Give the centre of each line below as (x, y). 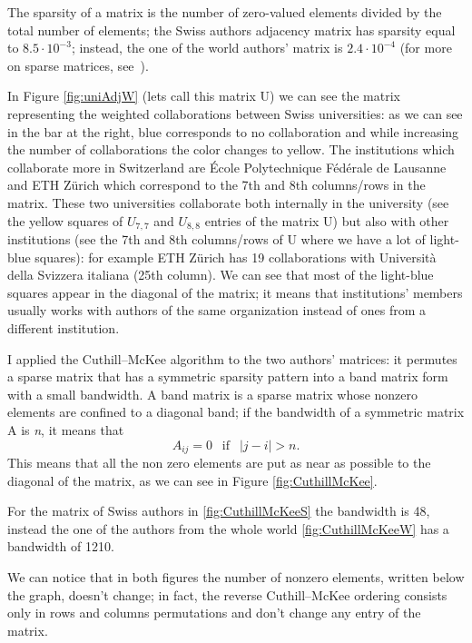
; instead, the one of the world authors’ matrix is (207, 48)
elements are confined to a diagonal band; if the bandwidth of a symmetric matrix (236, 412)
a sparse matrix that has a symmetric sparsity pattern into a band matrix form (228, 376)
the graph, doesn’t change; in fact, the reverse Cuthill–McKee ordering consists (227, 594)
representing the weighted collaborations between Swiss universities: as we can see (235, 113)
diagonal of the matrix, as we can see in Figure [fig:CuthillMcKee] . (192, 480)
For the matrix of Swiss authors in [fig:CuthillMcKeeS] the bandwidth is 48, (219, 511)
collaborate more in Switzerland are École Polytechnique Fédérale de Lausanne (227, 167)
